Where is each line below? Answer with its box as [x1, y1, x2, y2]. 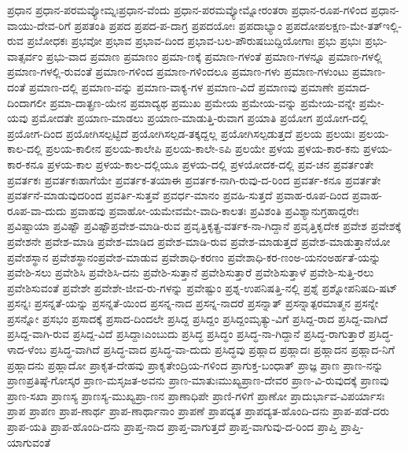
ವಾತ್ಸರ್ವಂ [7, 47, 43, 64]
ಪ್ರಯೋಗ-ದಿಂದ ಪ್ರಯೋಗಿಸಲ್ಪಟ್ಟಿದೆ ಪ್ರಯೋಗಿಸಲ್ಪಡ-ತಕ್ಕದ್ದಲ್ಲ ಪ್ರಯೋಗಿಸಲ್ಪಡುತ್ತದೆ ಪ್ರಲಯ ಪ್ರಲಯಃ [7, 124, 355, 141]
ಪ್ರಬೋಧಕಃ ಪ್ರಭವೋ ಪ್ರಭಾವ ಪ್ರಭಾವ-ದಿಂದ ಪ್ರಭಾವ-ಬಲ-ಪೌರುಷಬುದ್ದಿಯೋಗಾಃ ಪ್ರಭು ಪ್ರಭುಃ [27, 32, 362, 49]
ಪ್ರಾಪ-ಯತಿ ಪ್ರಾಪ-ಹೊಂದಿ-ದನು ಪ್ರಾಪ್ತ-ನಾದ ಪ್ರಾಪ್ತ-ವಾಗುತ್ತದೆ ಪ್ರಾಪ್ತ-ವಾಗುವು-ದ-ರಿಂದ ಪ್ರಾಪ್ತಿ [7, 418, 337, 435]
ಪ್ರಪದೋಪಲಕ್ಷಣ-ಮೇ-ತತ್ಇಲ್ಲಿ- [285, 17, 402, 33]
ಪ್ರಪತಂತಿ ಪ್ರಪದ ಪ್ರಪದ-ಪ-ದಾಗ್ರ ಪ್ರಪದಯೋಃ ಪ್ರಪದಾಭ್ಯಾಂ [74, 17, 282, 33]
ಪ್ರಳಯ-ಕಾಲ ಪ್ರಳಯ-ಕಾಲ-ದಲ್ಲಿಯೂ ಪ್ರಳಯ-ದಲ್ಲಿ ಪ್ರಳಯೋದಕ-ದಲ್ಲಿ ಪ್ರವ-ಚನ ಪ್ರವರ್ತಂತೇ [46, 155, 374, 172]
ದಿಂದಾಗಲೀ [7, 94, 46, 110]
